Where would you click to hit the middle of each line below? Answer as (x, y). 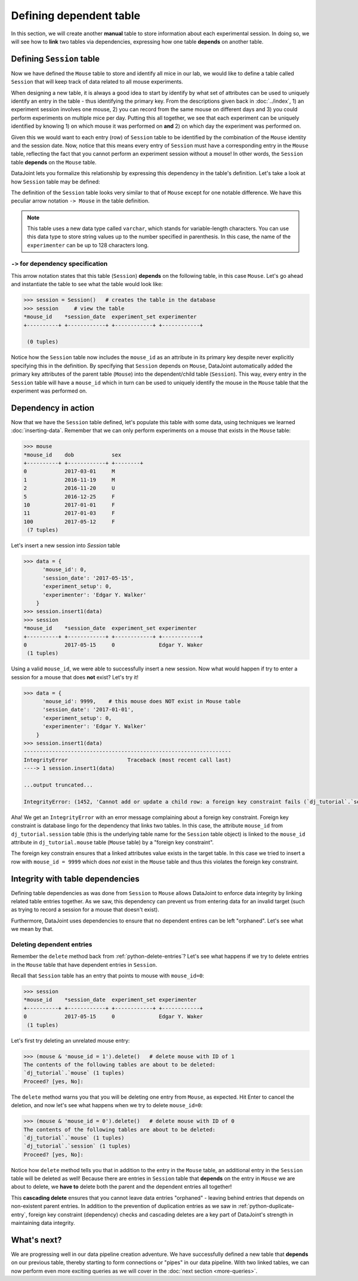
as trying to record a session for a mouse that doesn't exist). (85, 910)
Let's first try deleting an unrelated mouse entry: (70, 1040)
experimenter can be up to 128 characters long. (88, 245)
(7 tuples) (43, 530)
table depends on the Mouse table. (54, 162)
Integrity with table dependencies (75, 879)
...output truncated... (58, 785)
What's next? (36, 1240)
